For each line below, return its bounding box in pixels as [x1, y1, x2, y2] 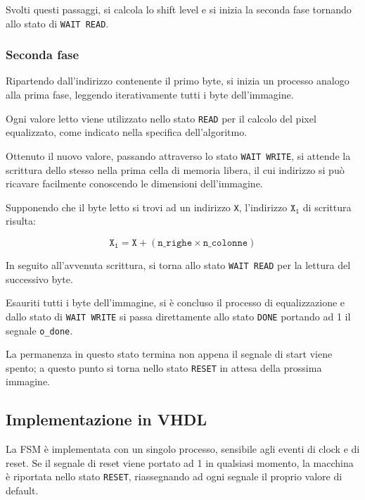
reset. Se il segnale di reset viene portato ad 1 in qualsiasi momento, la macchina [6, 455, 354, 470]
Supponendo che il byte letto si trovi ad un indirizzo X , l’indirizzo [6, 199, 288, 214]
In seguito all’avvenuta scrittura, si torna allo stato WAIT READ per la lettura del [6, 258, 351, 272]
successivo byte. [6, 271, 73, 286]
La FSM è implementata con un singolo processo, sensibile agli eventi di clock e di [6, 442, 360, 456]
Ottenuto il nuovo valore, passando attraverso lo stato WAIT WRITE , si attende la [6, 148, 351, 163]
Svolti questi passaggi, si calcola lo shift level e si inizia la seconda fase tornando [6, 2, 352, 16]
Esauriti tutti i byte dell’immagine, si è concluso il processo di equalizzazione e [6, 295, 345, 310]
